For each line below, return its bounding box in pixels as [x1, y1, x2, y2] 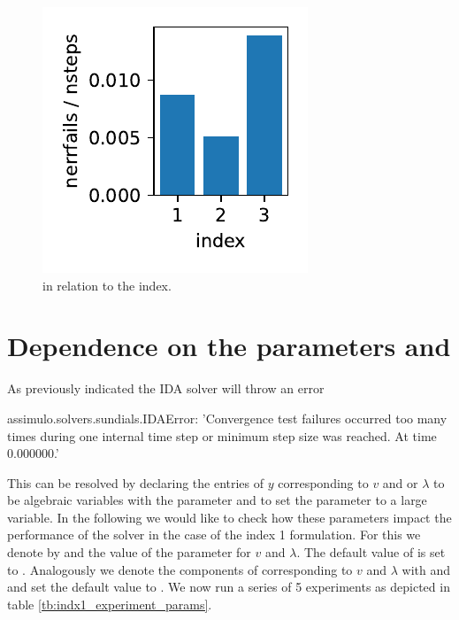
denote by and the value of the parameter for [7, 543, 251, 562]
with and [402, 560, 451, 578]
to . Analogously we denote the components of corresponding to [7, 560, 353, 578]
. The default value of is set [296, 543, 446, 562]
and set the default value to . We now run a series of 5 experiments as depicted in [7, 577, 450, 596]
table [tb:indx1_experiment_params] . [7, 594, 212, 613]
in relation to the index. [42, 275, 172, 294]
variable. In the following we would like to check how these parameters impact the [7, 508, 452, 526]
